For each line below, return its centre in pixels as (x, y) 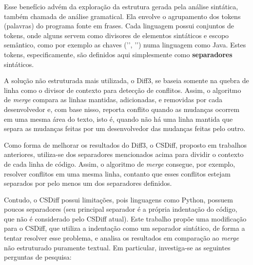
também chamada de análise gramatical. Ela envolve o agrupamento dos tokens (122, 16)
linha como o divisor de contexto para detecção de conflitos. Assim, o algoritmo (123, 90)
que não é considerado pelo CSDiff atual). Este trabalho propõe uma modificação (125, 218)
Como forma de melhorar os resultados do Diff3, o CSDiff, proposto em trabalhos (125, 144)
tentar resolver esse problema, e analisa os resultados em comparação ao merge (121, 238)
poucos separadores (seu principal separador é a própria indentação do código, (121, 209)
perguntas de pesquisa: (38, 257)
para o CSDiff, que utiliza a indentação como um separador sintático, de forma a (125, 228)
